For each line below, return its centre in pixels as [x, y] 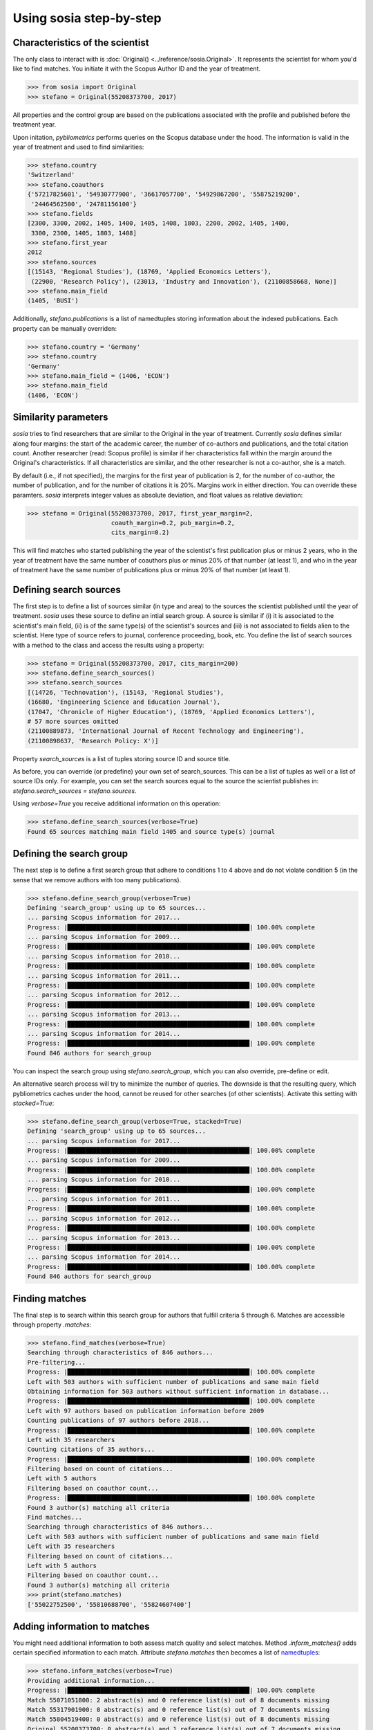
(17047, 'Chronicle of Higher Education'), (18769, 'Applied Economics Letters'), [171, 712]
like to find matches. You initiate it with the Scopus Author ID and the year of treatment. [137, 69]
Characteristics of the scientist [81, 43]
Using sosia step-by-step [87, 18]
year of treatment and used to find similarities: [78, 147]
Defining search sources [67, 589]
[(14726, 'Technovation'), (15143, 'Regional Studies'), [126, 692]
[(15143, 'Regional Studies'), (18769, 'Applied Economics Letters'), [150, 272]
